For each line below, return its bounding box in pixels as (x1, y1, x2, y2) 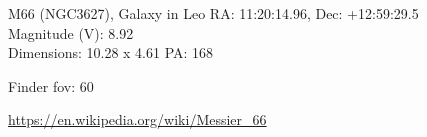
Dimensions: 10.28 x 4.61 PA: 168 (8, 42, 214, 63)
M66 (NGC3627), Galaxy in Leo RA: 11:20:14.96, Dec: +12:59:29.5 (8, 3, 419, 23)
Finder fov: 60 (8, 75, 94, 96)
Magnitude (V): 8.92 (8, 22, 134, 43)
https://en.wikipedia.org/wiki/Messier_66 (8, 109, 267, 130)
